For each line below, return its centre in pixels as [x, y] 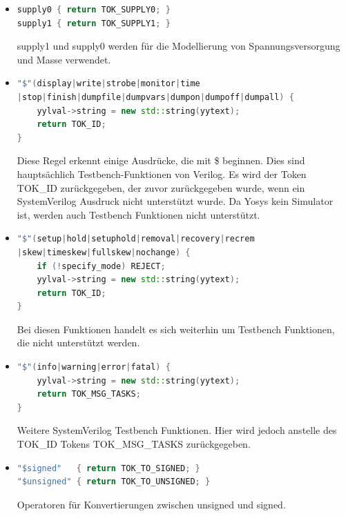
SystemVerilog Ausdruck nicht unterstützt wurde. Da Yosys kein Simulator [175, 201]
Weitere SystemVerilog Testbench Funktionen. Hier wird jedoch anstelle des [177, 430]
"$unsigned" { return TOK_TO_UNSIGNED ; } [114, 482]
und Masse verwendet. [64, 59]
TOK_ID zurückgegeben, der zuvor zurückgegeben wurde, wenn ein [161, 187]
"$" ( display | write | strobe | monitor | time [108, 84]
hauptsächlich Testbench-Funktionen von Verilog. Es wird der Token [162, 173]
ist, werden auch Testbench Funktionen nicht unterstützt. [138, 214]
